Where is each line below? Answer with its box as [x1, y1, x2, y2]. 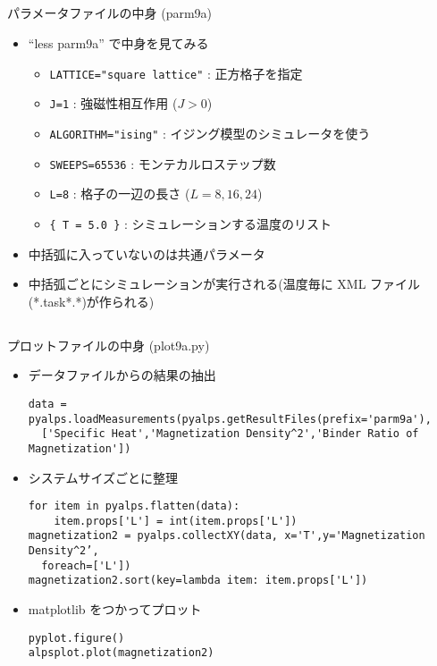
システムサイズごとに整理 [28, 468, 178, 486]
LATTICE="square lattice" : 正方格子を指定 [49, 63, 303, 82]
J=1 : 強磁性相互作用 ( [49, 94, 178, 113]
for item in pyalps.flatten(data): [28, 500, 240, 513]
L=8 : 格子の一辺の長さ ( [49, 184, 190, 203]
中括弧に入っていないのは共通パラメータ [28, 244, 265, 263]
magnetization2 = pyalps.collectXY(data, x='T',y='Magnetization [28, 529, 425, 543]
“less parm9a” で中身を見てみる [28, 33, 209, 52]
